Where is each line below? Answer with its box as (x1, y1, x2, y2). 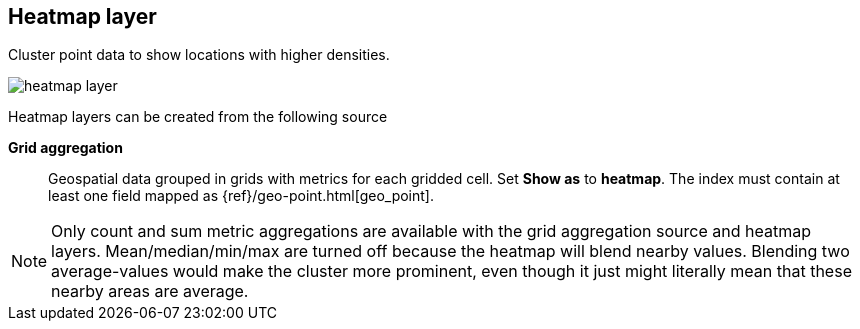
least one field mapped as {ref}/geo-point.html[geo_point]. (48, 187, 434, 205)
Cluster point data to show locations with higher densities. (8, 46, 390, 64)
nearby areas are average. (51, 281, 249, 302)
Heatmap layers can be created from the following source (8, 108, 388, 126)
